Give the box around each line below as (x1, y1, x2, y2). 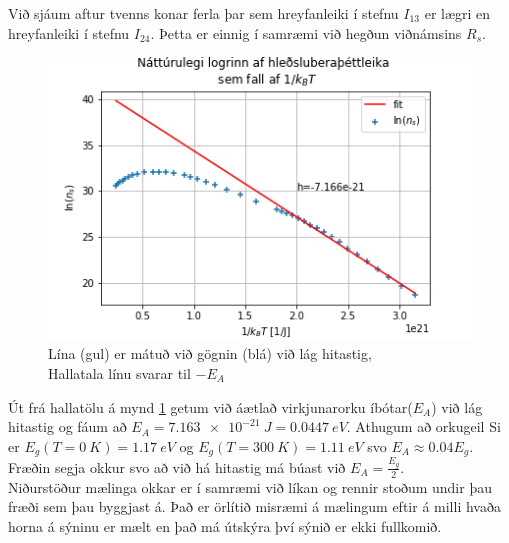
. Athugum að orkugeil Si (346, 416, 501, 437)
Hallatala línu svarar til (48, 363, 191, 384)
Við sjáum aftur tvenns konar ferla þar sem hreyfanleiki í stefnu (8, 3, 399, 23)
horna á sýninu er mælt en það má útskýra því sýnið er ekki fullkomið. (8, 516, 442, 536)
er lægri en (424, 3, 491, 23)
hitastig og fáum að (8, 416, 127, 437)
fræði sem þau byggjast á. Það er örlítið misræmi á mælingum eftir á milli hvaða (8, 496, 501, 517)
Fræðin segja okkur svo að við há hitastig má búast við (8, 456, 346, 477)
